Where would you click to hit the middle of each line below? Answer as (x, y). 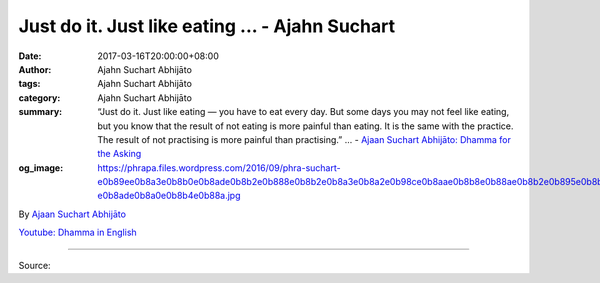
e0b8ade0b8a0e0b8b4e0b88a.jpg (169, 196)
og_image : (41, 167)
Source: (34, 265)
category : (39, 97)
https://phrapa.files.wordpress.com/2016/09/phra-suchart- (219, 167)
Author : (35, 69)
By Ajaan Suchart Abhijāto (72, 214)
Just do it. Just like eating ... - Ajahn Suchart (206, 26)
